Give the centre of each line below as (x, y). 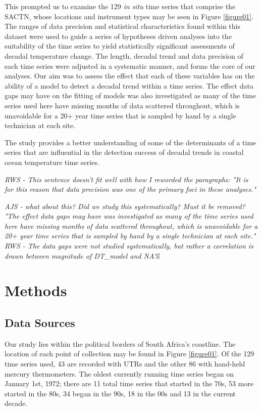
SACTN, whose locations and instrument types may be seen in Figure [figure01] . (129, 16)
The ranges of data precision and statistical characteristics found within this (122, 26)
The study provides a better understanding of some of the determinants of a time (130, 142)
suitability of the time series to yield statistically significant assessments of (120, 46)
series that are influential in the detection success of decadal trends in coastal (124, 152)
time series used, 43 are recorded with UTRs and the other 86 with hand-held (125, 364)
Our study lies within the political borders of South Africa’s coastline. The (120, 343)
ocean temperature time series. (52, 162)
